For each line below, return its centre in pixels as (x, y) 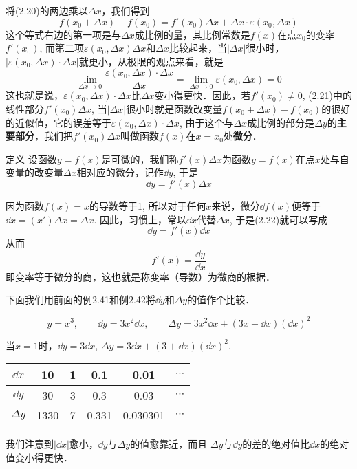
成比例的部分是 (281, 122)
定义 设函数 (31, 159)
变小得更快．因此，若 (203, 95)
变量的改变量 (34, 172)
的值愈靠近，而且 (169, 444)
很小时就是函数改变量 (174, 109)
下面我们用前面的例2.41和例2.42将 (80, 299)
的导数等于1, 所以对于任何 (148, 206)
